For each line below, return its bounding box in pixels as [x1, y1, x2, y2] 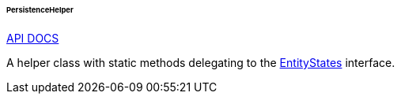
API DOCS [6, 31, 59, 45]
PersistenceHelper [6, 6, 74, 14]
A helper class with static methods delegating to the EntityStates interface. [6, 55, 395, 69]
